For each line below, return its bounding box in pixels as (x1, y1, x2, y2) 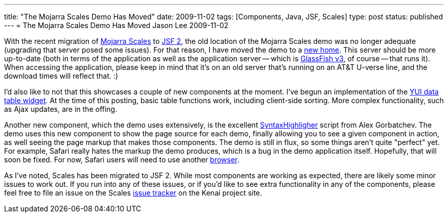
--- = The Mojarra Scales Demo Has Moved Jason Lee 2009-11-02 (4, 21, 229, 30)
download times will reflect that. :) (4, 71, 118, 80)
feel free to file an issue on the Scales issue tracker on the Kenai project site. (4, 188, 262, 197)
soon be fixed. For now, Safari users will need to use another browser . (4, 155, 239, 164)
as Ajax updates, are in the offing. (4, 105, 117, 113)
